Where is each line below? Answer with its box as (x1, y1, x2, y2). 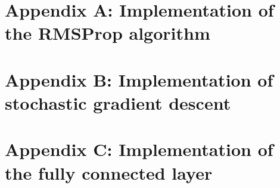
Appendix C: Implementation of (5, 137, 273, 161)
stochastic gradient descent (5, 90, 231, 114)
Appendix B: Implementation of (5, 67, 273, 91)
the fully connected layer (5, 160, 213, 184)
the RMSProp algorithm (5, 21, 210, 45)
